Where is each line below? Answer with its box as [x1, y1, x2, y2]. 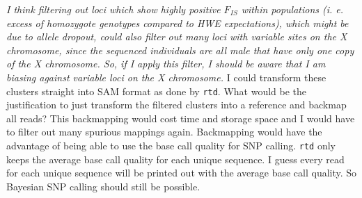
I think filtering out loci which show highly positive [6, 2, 221, 16]
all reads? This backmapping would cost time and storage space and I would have [6, 110, 355, 125]
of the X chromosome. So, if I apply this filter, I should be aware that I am [6, 56, 326, 71]
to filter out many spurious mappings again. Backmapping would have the [6, 124, 322, 139]
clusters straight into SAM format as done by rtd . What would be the [6, 83, 307, 98]
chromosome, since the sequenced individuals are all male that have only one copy [6, 42, 354, 57]
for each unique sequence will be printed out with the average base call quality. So [6, 165, 357, 180]
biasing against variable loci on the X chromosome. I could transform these [6, 69, 326, 84]
